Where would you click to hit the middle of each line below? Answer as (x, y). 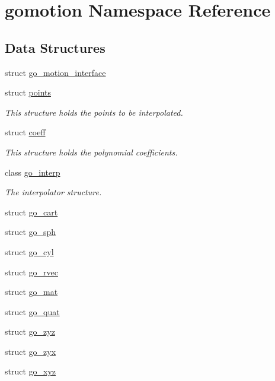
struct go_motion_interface (55, 72)
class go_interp (33, 172)
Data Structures (55, 47)
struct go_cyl (29, 251)
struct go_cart (31, 212)
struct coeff (25, 132)
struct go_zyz (30, 331)
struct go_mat (31, 292)
